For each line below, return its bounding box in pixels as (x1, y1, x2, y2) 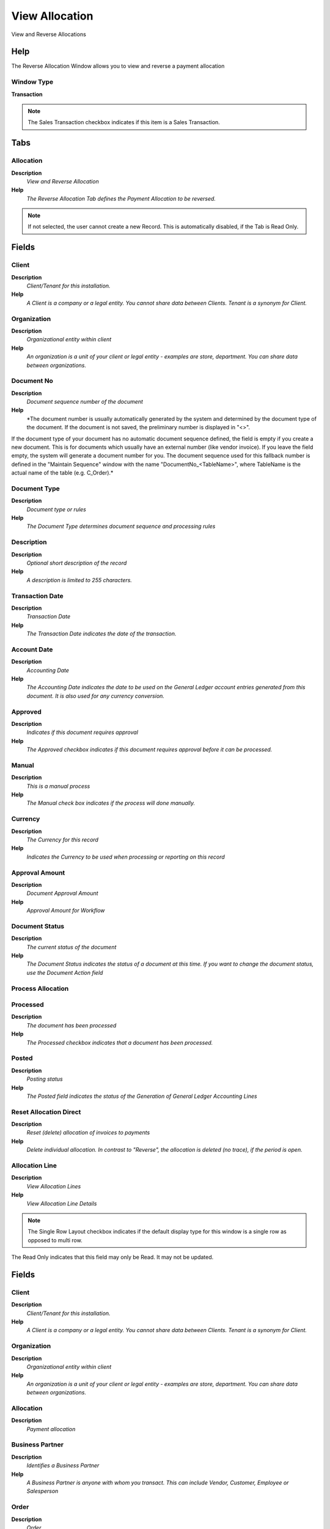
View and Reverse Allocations (11, 31, 87, 38)
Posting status (26, 1075, 64, 1083)
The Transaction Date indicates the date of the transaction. (26, 630, 177, 637)
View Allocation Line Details (26, 1199, 97, 1207)
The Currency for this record (26, 835, 99, 843)
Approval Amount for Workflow (26, 907, 105, 914)
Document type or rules (26, 505, 87, 513)
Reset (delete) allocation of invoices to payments (26, 1129, 150, 1136)
